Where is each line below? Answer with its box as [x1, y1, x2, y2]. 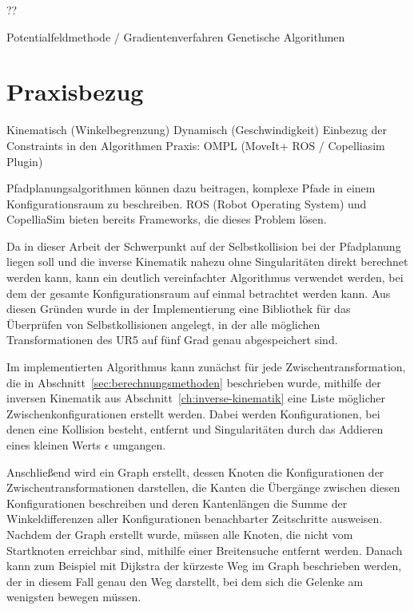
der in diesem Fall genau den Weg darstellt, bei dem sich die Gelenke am [6, 572, 364, 589]
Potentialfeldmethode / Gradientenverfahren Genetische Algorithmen [6, 28, 345, 45]
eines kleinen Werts [6, 437, 102, 453]
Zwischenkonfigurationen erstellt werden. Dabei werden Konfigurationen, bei [6, 405, 380, 422]
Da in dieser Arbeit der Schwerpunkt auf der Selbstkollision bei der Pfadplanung [6, 237, 401, 254]
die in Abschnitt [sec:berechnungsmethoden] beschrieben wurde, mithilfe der [6, 374, 381, 390]
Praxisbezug [6, 75, 144, 108]
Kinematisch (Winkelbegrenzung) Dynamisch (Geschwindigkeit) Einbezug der [6, 121, 388, 138]
